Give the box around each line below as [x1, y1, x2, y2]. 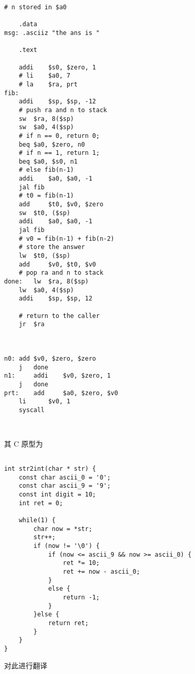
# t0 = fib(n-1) [18, 192, 74, 200]
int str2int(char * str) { [4, 465, 96, 473]
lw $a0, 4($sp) [18, 286, 74, 294]
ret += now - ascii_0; [63, 567, 140, 575]
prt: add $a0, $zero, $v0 [4, 389, 118, 397]
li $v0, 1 [18, 398, 70, 405]
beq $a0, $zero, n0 [18, 140, 85, 148]
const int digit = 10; [18, 491, 96, 499]
